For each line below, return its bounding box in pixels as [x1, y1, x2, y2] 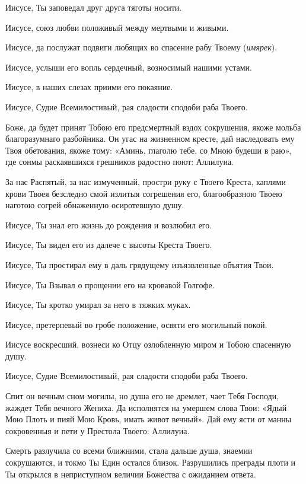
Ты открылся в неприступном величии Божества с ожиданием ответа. [5, 467, 256, 480]
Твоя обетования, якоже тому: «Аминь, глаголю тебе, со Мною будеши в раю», [5, 144, 292, 156]
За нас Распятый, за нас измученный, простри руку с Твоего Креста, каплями [5, 175, 286, 187]
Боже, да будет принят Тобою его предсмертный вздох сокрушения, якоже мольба [5, 120, 301, 133]
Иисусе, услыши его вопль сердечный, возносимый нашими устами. [5, 60, 252, 73]
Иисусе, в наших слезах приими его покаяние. [5, 81, 173, 93]
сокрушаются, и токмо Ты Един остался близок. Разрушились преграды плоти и [5, 456, 296, 469]
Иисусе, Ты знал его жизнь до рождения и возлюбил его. [5, 218, 212, 231]
